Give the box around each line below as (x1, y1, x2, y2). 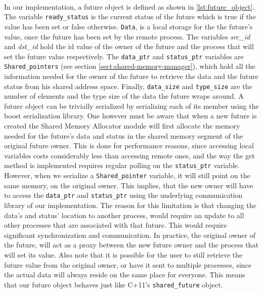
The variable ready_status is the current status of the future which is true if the (4, 11, 256, 22)
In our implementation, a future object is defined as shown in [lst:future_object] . (4, 1, 255, 12)
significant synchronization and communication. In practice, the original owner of (4, 229, 255, 240)
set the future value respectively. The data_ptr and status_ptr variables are (4, 51, 244, 61)
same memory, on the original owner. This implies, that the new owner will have (4, 180, 253, 190)
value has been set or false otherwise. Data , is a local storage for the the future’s (4, 21, 253, 31)
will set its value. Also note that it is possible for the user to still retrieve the (4, 249, 243, 260)
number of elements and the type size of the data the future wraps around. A (4, 91, 244, 101)
